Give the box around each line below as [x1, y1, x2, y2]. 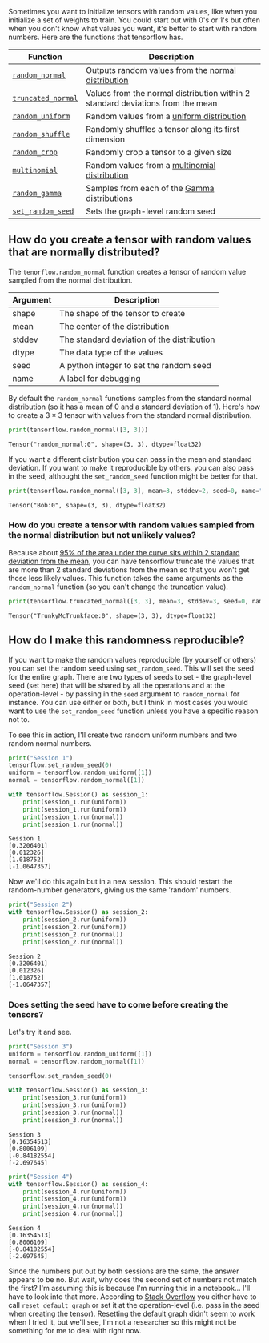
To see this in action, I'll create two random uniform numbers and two [8, 730, 238, 740]
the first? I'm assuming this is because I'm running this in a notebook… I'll [8, 1284, 251, 1293]
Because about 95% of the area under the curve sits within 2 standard [8, 547, 240, 557]
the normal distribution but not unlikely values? [8, 530, 196, 541]
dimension [85, 134, 126, 145]
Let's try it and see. [8, 1027, 72, 1036]
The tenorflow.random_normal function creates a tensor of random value [8, 267, 247, 276]
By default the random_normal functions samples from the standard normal [8, 393, 252, 403]
